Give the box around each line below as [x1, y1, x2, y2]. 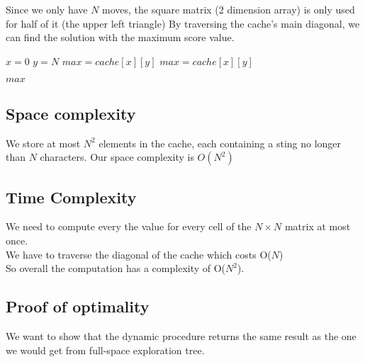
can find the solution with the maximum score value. [6, 30, 235, 45]
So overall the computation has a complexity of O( [6, 261, 226, 276]
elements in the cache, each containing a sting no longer [99, 135, 342, 150]
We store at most [6, 135, 81, 150]
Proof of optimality [6, 295, 150, 317]
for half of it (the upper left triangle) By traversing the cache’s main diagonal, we [6, 16, 360, 30]
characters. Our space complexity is [40, 149, 194, 164]
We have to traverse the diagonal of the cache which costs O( [6, 247, 271, 261]
